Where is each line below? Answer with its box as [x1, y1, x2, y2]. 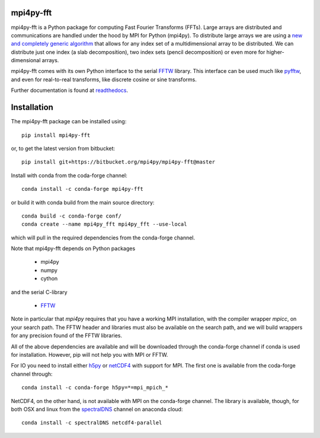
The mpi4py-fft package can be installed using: [11, 118, 127, 125]
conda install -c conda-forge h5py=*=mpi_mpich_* [21, 384, 169, 391]
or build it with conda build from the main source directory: [11, 199, 155, 206]
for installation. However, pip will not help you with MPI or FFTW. [11, 351, 168, 358]
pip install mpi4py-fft [21, 132, 91, 139]
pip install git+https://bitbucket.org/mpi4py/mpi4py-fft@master [21, 159, 216, 165]
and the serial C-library [11, 288, 68, 296]
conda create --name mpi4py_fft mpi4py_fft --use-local [21, 221, 187, 228]
